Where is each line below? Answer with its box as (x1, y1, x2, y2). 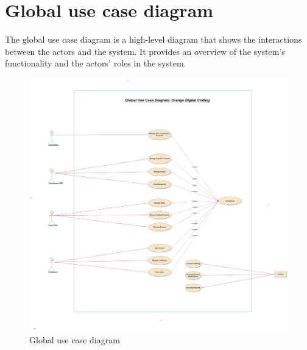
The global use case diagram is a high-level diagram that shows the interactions (5, 33, 302, 46)
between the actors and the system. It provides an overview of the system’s (5, 45, 285, 57)
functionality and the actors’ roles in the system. (5, 57, 186, 70)
